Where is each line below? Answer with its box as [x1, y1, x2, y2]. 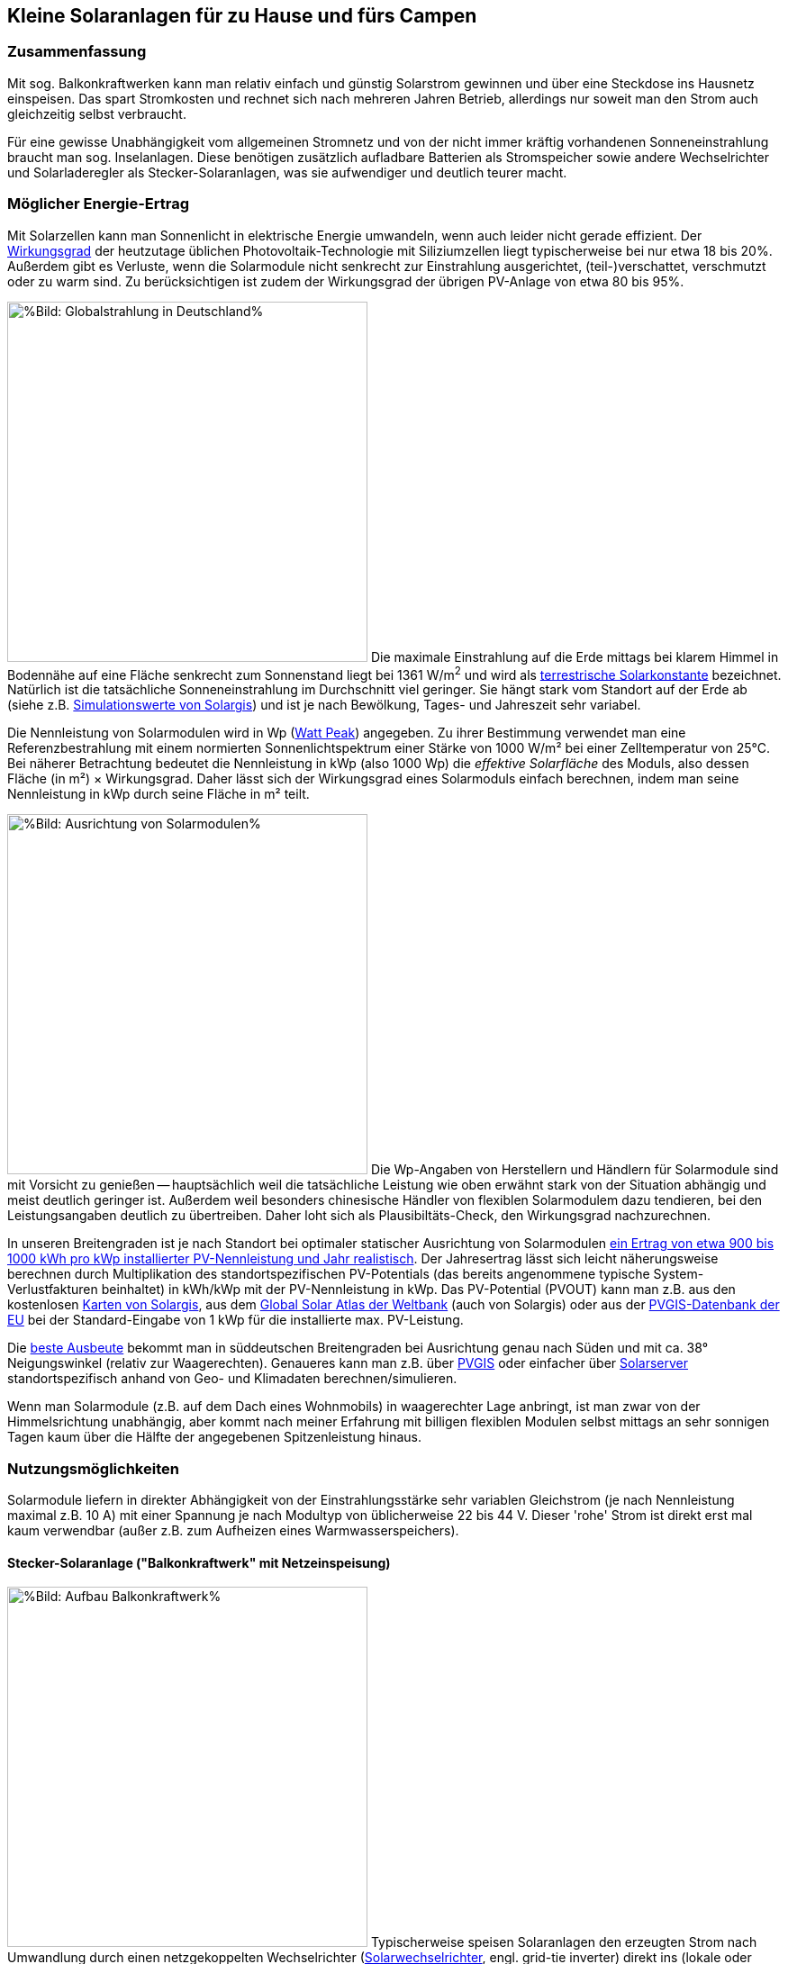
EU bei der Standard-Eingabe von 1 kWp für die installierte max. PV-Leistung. [7, 1312, 464, 1328]
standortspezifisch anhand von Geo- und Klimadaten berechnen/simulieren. [7, 1371, 457, 1387]
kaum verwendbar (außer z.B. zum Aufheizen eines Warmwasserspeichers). [7, 1522, 459, 1538]
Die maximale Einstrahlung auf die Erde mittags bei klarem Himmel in [370, 648, 779, 665]
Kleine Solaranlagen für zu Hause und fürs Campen [7, 5, 477, 27]
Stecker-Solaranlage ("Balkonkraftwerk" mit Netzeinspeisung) [7, 1554, 391, 1570]
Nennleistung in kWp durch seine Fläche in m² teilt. [7, 786, 310, 802]
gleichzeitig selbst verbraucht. [7, 105, 186, 122]
